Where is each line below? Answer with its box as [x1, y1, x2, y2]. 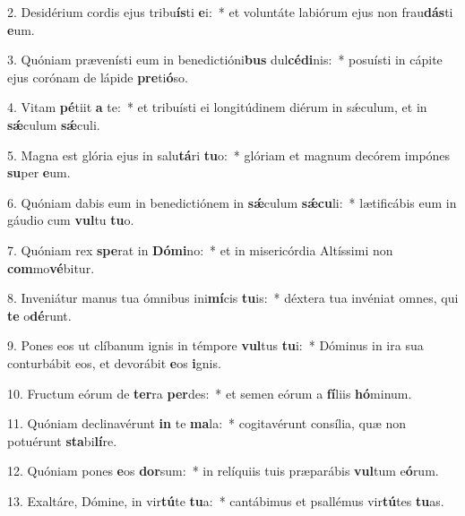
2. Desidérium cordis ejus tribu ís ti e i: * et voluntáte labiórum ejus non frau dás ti [7, 3, 453, 21]
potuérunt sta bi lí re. [7, 431, 117, 450]
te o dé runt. [7, 305, 72, 324]
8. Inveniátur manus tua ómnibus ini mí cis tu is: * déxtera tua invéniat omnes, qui [7, 288, 459, 307]
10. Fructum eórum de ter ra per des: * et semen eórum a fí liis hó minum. [7, 383, 412, 402]
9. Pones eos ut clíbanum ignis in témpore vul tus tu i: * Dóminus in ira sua [7, 336, 424, 355]
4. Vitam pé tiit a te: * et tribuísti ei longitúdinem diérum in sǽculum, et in [7, 98, 427, 116]
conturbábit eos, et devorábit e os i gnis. [7, 353, 221, 372]
